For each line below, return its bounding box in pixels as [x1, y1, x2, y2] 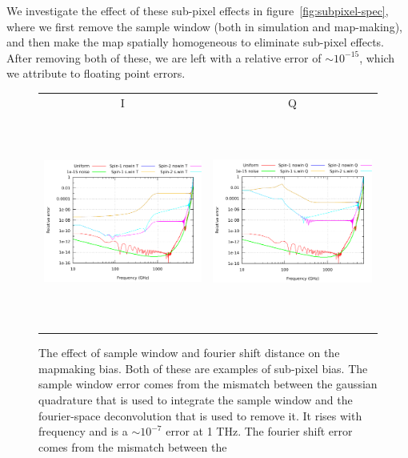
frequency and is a [38, 423, 128, 440]
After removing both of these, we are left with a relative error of [6, 49, 322, 66]
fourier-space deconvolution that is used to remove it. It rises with [38, 407, 362, 424]
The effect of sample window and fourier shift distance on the [38, 344, 340, 361]
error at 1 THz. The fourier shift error [166, 423, 353, 440]
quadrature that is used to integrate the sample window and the [38, 392, 353, 408]
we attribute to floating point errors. [6, 65, 186, 82]
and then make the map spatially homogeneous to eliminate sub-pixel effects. [6, 34, 384, 50]
